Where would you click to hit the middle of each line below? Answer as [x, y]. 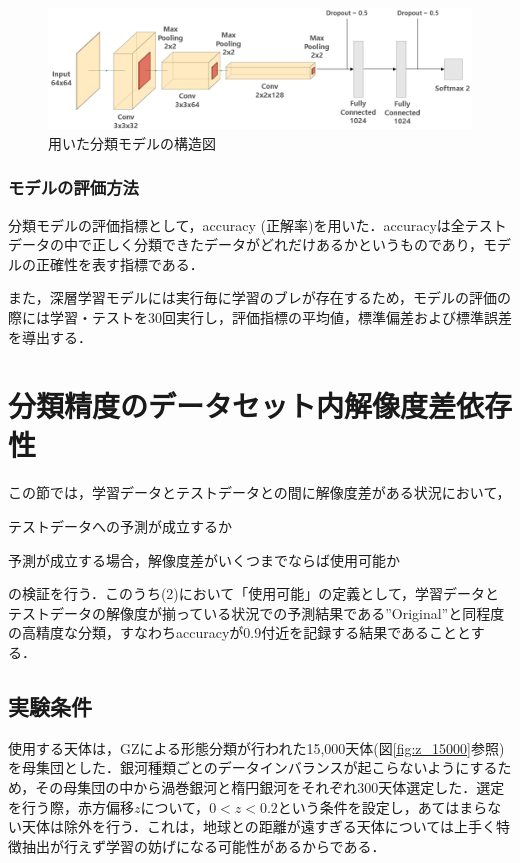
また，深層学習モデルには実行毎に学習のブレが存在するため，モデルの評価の [260, 297]
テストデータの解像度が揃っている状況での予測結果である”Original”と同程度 [256, 612]
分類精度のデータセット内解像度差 [232, 405]
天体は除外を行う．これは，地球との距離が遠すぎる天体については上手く [259, 826]
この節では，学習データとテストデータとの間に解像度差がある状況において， [259, 492]
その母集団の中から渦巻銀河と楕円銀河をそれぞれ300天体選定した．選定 [270, 786]
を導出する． [50, 336]
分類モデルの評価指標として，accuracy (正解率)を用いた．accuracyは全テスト [257, 224]
